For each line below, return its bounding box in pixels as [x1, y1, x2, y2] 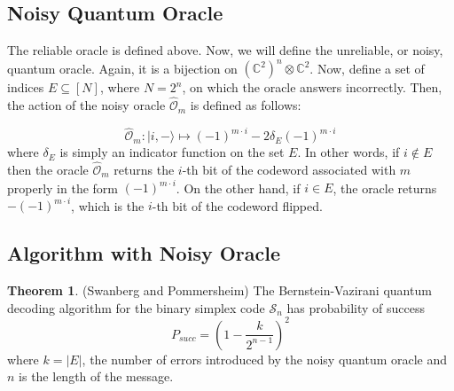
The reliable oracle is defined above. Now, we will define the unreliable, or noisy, [7, 41, 443, 59]
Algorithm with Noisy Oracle [7, 239, 281, 267]
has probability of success [286, 298, 425, 317]
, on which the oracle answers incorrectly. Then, [182, 78, 442, 97]
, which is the [71, 196, 145, 215]
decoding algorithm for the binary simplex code [7, 298, 265, 317]
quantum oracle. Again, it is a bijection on [7, 59, 238, 77]
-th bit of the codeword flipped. [152, 196, 323, 215]
